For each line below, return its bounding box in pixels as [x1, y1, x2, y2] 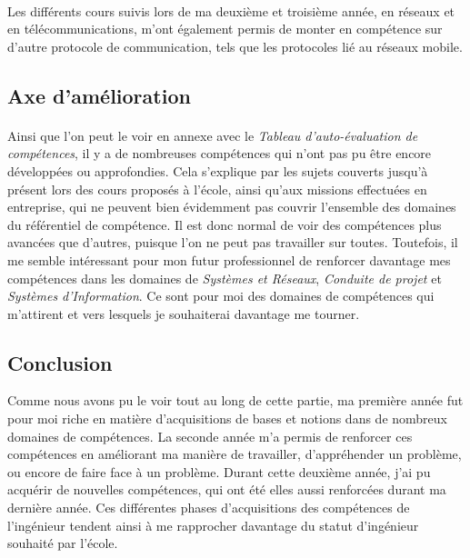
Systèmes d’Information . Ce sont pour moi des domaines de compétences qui [7, 286, 435, 305]
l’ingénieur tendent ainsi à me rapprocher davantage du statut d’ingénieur [7, 515, 419, 534]
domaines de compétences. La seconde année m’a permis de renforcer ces [7, 426, 413, 445]
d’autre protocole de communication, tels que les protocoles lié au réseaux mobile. [7, 36, 463, 55]
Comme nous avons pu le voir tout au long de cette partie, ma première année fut [7, 391, 464, 410]
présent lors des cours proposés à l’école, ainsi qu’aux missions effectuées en [7, 179, 427, 198]
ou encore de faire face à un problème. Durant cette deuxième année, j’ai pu [7, 462, 431, 481]
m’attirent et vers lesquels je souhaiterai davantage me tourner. [7, 304, 360, 323]
